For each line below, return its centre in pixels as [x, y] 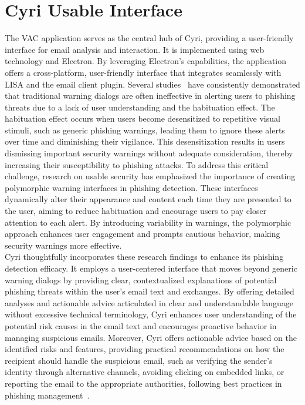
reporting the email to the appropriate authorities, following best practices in [143, 383]
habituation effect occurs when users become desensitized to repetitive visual [143, 118]
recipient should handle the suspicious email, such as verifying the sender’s [139, 360]
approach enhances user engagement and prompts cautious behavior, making [143, 234]
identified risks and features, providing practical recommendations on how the [145, 349]
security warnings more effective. [63, 245]
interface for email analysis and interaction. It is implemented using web [135, 49]
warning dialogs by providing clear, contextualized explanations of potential [141, 280]
